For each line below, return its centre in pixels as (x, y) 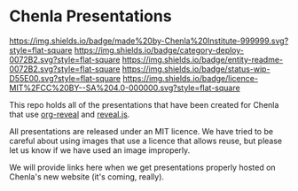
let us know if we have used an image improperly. (100, 150)
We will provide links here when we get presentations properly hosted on (143, 167)
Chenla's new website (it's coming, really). (87, 176)
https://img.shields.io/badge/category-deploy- (159, 50)
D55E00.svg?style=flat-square (65, 78)
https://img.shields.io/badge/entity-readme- (203, 59)
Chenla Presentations (90, 16)
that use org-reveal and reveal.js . (70, 114)
